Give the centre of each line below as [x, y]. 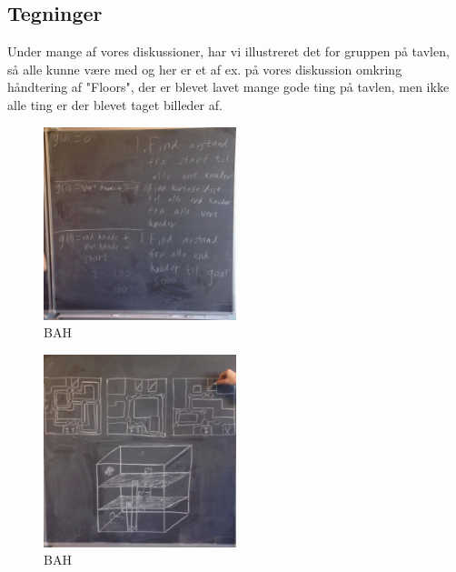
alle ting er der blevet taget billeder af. [115, 104]
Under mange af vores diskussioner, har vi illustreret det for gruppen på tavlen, [228, 51]
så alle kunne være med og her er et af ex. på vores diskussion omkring [205, 69]
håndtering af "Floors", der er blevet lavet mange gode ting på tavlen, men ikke [228, 87]
